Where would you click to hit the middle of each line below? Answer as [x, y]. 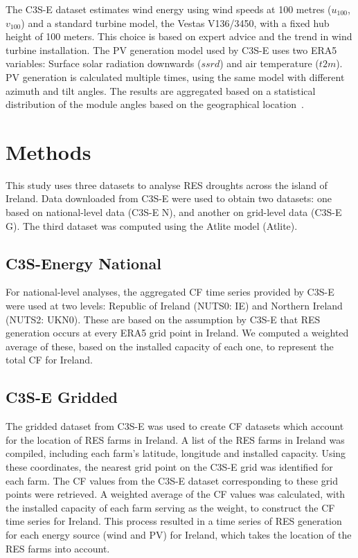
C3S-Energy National [83, 263]
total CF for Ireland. [49, 360]
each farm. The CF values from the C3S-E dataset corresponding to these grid [172, 480]
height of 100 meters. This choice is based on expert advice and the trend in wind [179, 36]
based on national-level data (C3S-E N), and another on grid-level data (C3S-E [174, 212]
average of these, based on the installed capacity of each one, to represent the [170, 346]
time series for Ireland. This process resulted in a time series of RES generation [174, 521]
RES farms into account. [58, 548]
